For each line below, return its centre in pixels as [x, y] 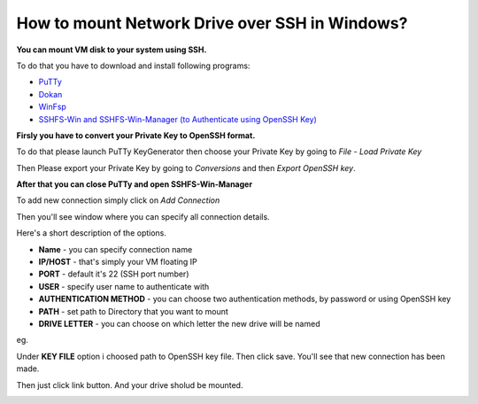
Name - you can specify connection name [116, 249]
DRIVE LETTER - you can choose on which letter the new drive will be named [179, 323]
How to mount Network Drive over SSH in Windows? [212, 23]
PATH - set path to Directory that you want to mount [134, 311]
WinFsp [52, 107]
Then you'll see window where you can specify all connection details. [143, 216]
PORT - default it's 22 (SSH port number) [114, 274]
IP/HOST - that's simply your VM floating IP [118, 262]
